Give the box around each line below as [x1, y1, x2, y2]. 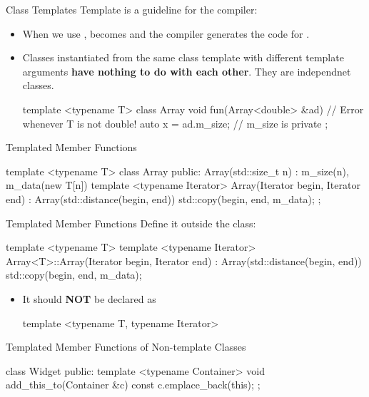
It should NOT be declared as [22, 291, 156, 306]
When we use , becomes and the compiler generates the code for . [22, 26, 310, 41]
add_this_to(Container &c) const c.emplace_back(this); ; [6, 377, 261, 392]
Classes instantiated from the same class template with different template [22, 50, 344, 65]
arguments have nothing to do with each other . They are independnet [22, 63, 351, 78]
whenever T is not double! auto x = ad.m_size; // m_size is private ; [22, 115, 328, 130]
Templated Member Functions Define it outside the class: [6, 215, 256, 230]
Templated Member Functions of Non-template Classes [6, 339, 246, 354]
